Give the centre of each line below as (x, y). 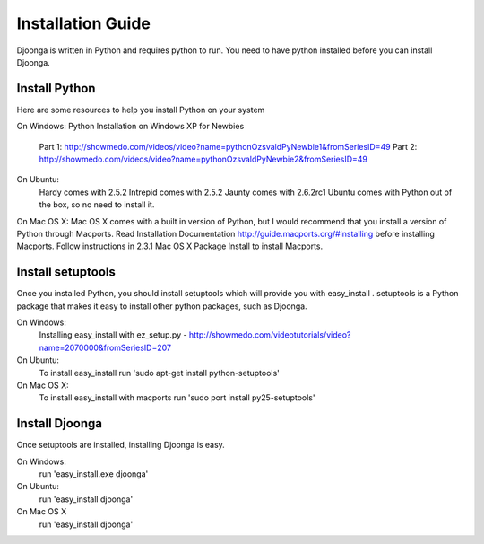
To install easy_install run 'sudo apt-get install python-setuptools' (159, 373)
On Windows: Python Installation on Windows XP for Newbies (130, 127)
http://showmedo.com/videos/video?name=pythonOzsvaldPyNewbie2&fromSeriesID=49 (203, 159)
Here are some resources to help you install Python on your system (141, 110)
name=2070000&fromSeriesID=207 (105, 347)
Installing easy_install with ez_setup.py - (113, 335)
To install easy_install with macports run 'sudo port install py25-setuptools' (177, 398)
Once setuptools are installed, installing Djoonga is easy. (121, 445)
